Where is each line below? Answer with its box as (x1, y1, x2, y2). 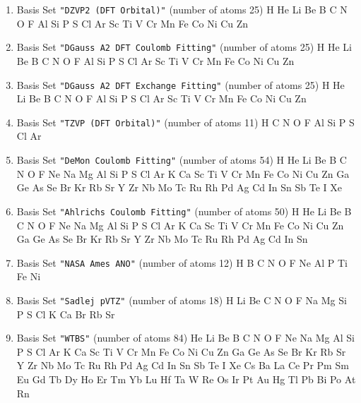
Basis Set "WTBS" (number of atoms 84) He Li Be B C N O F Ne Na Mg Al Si (16, 330, 355, 345)
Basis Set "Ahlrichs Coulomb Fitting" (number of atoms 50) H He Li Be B (16, 203, 352, 218)
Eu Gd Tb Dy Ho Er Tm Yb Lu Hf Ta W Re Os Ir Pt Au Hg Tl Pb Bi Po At (16, 372, 356, 387)
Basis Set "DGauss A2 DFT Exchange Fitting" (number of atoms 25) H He (16, 77, 345, 92)
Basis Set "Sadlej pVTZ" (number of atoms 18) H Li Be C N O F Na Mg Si (16, 292, 347, 307)
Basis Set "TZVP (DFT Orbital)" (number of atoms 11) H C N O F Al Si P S (16, 114, 355, 129)
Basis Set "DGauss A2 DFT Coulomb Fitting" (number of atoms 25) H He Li (16, 40, 352, 54)
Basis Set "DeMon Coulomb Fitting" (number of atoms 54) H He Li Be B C (16, 152, 347, 167)
